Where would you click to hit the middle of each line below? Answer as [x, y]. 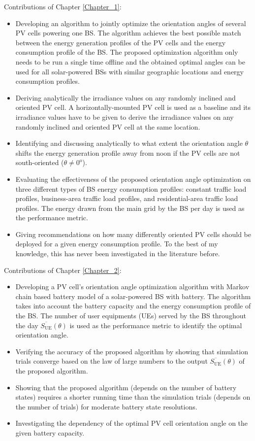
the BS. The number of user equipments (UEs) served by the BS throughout [131, 316]
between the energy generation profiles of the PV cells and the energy [121, 42]
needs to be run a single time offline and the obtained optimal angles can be [130, 61]
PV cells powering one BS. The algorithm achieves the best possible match [128, 33]
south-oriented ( [40, 162]
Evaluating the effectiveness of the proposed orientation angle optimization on [133, 179]
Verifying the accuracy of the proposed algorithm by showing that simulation [132, 351]
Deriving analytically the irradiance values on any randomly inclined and [126, 97]
